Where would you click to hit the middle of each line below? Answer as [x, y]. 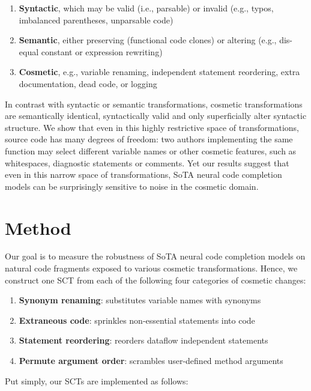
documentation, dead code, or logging [88, 83]
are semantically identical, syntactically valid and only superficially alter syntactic [156, 116]
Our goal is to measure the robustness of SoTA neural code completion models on [155, 256]
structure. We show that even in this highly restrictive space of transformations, [152, 127]
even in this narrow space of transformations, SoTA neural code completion [143, 174]
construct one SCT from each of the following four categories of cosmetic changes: [155, 280]
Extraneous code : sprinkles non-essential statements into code [137, 320]
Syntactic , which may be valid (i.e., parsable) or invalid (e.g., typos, [146, 8]
